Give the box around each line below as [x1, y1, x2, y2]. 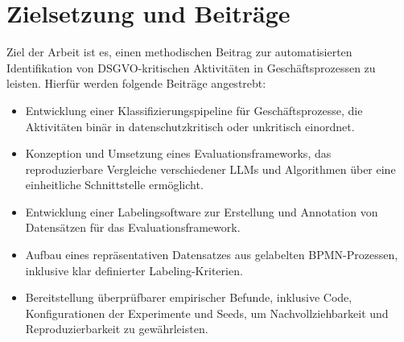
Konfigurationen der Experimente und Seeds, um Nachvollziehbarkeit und [25, 304, 389, 321]
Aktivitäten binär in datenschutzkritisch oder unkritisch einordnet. [25, 117, 355, 134]
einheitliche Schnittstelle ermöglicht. [25, 176, 204, 193]
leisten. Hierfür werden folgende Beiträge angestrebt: [6, 75, 266, 92]
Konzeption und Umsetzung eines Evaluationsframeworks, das [25, 145, 332, 162]
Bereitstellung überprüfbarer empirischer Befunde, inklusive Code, [25, 289, 352, 306]
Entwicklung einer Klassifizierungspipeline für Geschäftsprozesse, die [25, 101, 363, 118]
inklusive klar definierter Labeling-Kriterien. [25, 262, 243, 278]
